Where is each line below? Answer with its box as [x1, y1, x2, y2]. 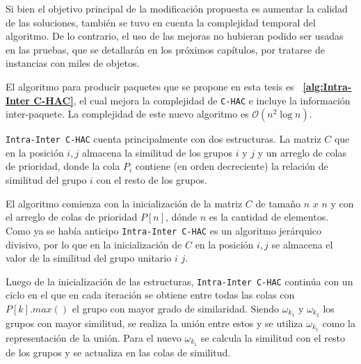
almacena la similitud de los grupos [81, 145, 232, 159]
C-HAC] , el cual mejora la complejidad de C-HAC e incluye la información [33, 93, 351, 107]
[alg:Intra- [303, 79, 352, 93]
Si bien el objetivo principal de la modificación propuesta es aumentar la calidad [6, 1, 348, 15]
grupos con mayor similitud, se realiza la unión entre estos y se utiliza [6, 315, 303, 330]
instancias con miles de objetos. [6, 56, 140, 70]
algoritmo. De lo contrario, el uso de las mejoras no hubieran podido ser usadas [6, 29, 344, 43]
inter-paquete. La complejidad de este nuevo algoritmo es [6, 106, 249, 121]
